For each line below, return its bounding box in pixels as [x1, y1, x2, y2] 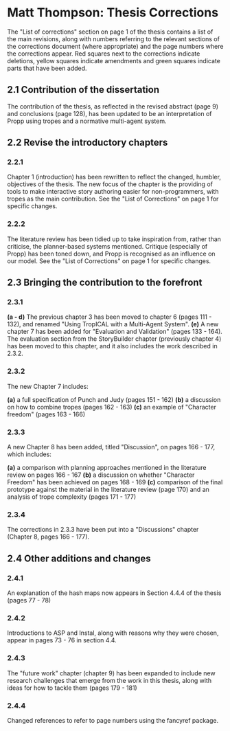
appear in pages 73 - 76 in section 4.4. [7, 636, 117, 644]
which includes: [7, 450, 51, 458]
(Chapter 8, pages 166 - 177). [7, 532, 90, 541]
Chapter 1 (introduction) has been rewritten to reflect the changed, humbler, [7, 173, 222, 181]
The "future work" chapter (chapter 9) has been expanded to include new [7, 668, 216, 677]
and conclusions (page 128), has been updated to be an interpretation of [7, 109, 212, 117]
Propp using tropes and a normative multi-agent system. [7, 117, 167, 125]
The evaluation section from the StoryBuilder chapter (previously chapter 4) [7, 335, 222, 343]
